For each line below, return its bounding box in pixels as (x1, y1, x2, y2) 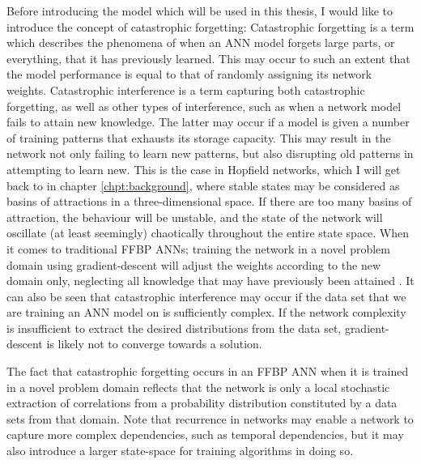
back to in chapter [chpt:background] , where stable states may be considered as (6, 177, 400, 194)
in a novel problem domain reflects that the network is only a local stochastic (6, 378, 390, 395)
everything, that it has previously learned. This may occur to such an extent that (6, 49, 410, 66)
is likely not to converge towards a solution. (46, 335, 262, 352)
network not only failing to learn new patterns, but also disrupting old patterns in (6, 145, 414, 162)
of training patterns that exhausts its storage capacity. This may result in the (6, 129, 391, 146)
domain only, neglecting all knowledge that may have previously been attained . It (6, 272, 415, 289)
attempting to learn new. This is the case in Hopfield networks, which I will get (6, 160, 401, 177)
